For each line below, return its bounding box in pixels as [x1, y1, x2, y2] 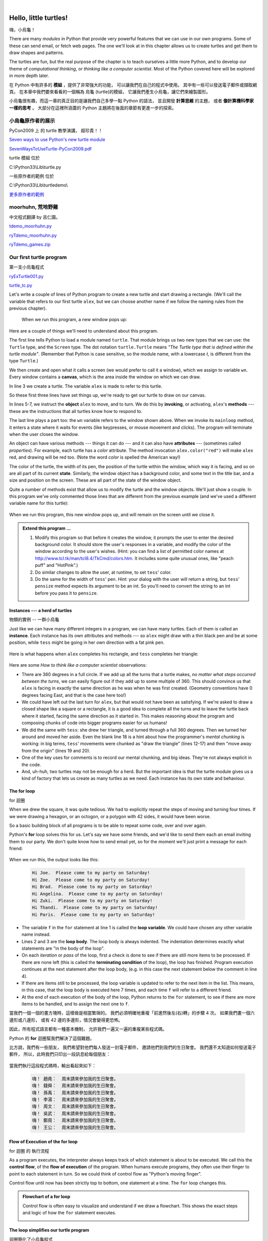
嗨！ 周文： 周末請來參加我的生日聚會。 [32, 1103, 119, 1109]
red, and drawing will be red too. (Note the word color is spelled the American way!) [9, 454, 181, 460]
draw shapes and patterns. [9, 50, 65, 56]
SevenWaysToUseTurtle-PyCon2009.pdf [9, 145, 92, 151]
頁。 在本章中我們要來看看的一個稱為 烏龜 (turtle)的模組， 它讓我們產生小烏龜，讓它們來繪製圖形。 [9, 89, 211, 95]
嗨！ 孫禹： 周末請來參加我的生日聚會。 [32, 1090, 119, 1096]
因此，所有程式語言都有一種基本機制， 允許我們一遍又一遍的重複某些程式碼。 [9, 1026, 167, 1032]
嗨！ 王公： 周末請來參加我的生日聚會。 [32, 1124, 119, 1130]
